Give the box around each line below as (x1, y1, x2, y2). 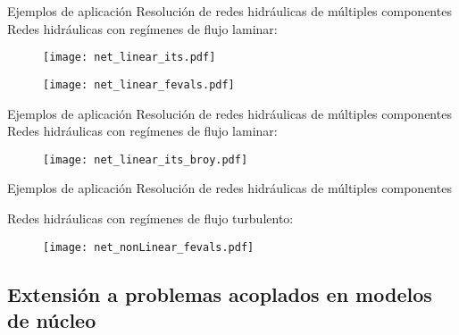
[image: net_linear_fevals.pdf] (43, 78, 235, 91)
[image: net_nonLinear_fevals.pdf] (43, 240, 255, 254)
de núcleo (7, 306, 96, 333)
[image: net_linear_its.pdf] (43, 51, 216, 64)
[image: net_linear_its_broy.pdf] (43, 153, 248, 166)
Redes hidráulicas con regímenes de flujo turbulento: (7, 208, 294, 227)
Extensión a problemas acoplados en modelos (7, 280, 432, 307)
